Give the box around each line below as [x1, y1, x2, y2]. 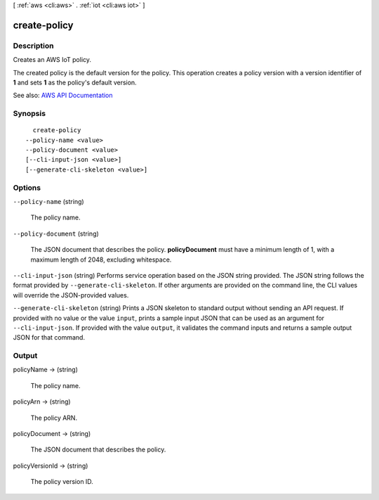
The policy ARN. [30, 414, 77, 422]
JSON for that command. [13, 333, 86, 342]
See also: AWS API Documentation [13, 91, 113, 100]
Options [13, 183, 41, 193]
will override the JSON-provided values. [13, 290, 129, 299]
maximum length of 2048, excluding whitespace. [30, 255, 172, 264]
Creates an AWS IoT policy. [13, 56, 91, 64]
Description [13, 41, 54, 51]
